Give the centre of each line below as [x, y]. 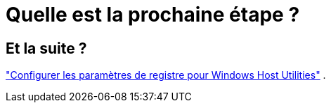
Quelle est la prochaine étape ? [153, 15]
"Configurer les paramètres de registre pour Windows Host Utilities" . [166, 75]
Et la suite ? [46, 48]
